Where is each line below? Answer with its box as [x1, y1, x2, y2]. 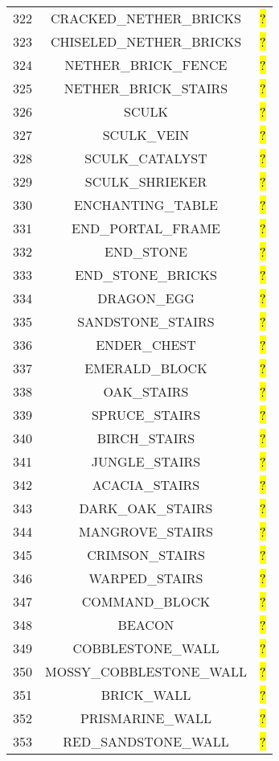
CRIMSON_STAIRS [87, 545, 205, 564]
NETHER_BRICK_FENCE [64, 56, 228, 74]
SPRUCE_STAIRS [91, 405, 201, 424]
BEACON [117, 615, 174, 634]
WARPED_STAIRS [88, 569, 203, 587]
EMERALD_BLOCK [84, 359, 207, 377]
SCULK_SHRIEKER [84, 172, 207, 191]
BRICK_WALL [101, 685, 191, 704]
